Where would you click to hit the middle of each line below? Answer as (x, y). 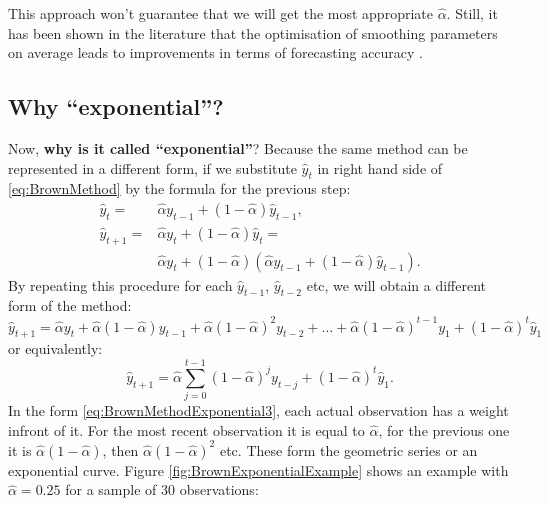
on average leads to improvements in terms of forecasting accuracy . (216, 52)
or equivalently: (55, 348)
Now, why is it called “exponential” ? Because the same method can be (238, 147)
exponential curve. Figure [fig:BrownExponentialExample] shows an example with (258, 469)
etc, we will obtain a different (396, 284)
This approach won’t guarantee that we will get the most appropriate (220, 13)
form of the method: (70, 305)
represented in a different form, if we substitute (152, 167)
